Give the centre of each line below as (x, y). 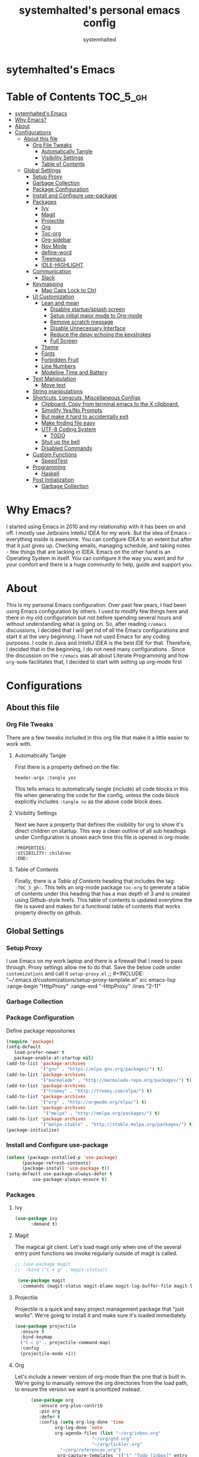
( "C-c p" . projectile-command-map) (65, 1343)
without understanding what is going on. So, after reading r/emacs (86, 624)
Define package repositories (41, 1030)
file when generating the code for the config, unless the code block (97, 795)
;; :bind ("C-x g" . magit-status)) (61, 1270)
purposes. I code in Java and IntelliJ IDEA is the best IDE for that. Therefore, (99, 643)
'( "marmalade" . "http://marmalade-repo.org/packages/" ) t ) (116, 1080)
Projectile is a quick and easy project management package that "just (99, 1309)
